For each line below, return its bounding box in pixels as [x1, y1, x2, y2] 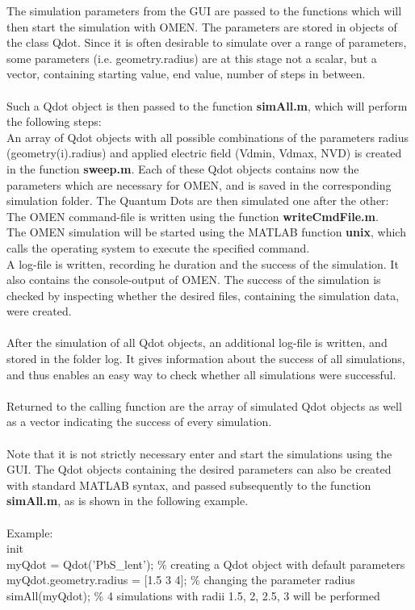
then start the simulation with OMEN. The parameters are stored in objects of [6, 18, 397, 35]
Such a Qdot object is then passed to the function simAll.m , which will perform [6, 97, 408, 114]
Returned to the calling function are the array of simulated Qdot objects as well [6, 397, 402, 414]
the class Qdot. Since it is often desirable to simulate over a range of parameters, [6, 34, 407, 51]
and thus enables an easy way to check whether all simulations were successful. [6, 366, 396, 382]
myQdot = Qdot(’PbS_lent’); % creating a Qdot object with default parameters [6, 555, 405, 572]
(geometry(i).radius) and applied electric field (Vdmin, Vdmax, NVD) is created [6, 144, 402, 161]
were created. [6, 303, 72, 320]
